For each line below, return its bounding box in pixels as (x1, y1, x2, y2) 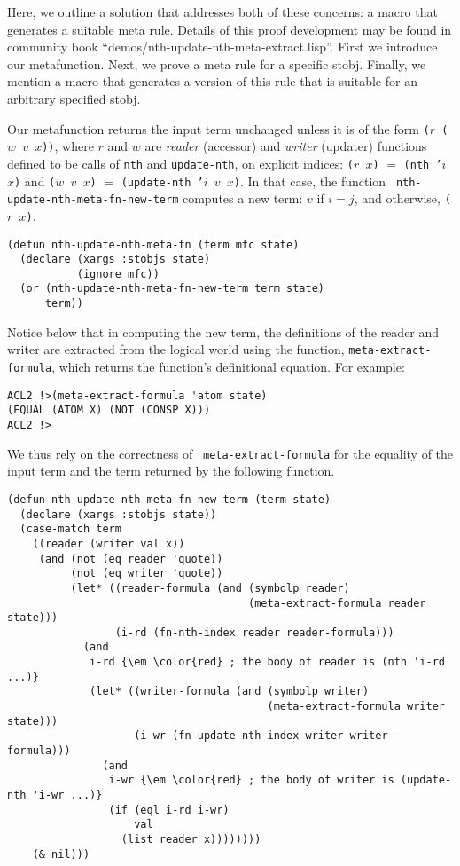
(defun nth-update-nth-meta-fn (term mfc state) (7, 238, 300, 251)
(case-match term (19, 523, 121, 536)
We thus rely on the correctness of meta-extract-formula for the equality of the (7, 444, 454, 462)
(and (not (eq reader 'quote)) (38, 552, 223, 565)
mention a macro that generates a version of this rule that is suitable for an (7, 72, 417, 91)
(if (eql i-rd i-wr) (108, 803, 230, 816)
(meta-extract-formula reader (248, 596, 426, 610)
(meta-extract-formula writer (267, 700, 445, 713)
